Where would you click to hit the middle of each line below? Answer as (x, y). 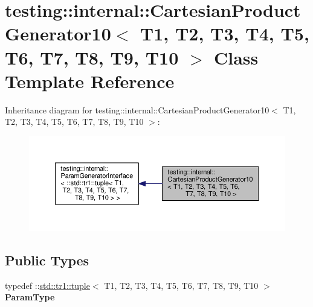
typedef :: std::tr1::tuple (47, 285)
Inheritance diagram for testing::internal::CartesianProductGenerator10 (137, 109)
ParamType (30, 297)
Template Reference (90, 81)
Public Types (47, 260)
